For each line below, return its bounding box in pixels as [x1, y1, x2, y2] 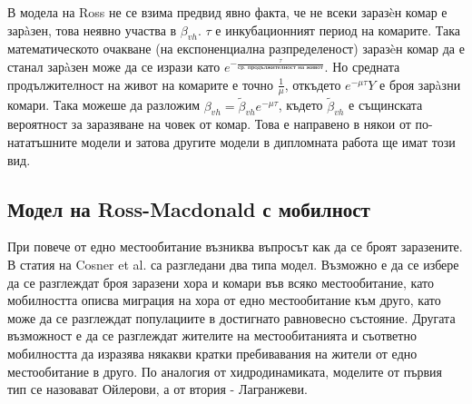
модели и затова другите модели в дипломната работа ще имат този [81, 133, 456, 152]
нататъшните [7, 133, 77, 152]
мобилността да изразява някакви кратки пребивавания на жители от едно [7, 343, 418, 362]
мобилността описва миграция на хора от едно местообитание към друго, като [7, 291, 441, 310]
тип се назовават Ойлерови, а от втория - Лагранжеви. [7, 379, 308, 399]
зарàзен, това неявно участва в [7, 20, 177, 39]
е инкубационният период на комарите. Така [215, 20, 460, 39]
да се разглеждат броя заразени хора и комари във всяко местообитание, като [7, 272, 434, 291]
